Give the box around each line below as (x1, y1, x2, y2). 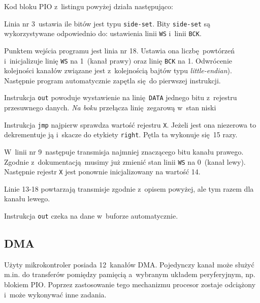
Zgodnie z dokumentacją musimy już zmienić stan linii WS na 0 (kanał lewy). (4, 156, 246, 167)
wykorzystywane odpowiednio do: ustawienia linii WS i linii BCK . (4, 28, 202, 39)
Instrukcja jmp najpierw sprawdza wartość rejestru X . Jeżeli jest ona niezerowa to (4, 119, 256, 130)
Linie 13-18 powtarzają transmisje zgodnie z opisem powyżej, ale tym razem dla (4, 183, 254, 194)
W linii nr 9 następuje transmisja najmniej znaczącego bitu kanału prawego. (4, 146, 244, 157)
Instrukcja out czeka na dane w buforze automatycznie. (4, 210, 178, 221)
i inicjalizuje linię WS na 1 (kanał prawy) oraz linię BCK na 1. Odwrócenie (4, 55, 233, 66)
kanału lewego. (4, 193, 50, 204)
